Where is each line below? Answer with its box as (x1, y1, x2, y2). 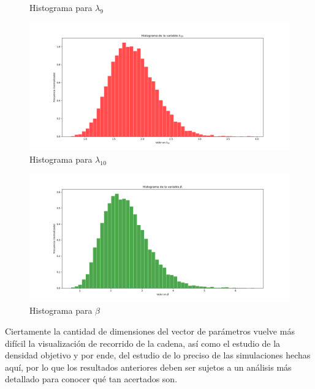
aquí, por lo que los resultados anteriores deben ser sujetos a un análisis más (5, 360, 292, 373)
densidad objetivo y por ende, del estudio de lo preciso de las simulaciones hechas (5, 349, 311, 361)
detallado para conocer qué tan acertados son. (5, 372, 178, 385)
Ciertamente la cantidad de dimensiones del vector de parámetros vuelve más (5, 325, 295, 337)
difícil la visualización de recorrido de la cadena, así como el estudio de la (5, 336, 281, 349)
